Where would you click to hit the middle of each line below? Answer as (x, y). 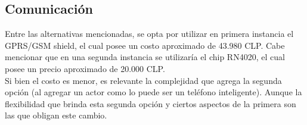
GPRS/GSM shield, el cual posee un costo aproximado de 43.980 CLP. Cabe (145, 45)
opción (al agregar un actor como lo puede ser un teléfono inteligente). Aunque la (153, 92)
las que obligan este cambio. (56, 115)
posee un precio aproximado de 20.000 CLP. (85, 68)
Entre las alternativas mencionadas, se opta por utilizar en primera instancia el (149, 34)
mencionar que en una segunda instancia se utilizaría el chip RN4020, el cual (145, 57)
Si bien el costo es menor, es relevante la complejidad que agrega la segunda (143, 80)
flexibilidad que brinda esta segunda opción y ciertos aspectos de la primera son (151, 103)
